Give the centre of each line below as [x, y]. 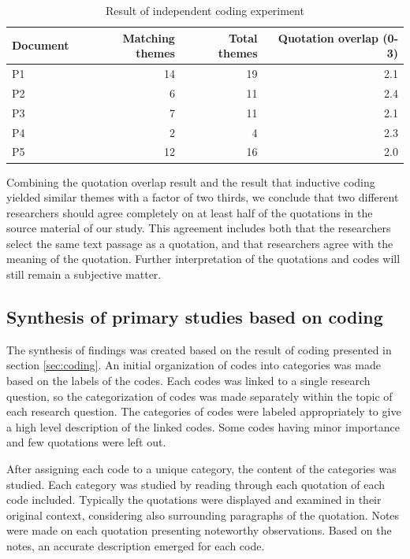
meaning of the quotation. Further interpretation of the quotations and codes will [203, 259]
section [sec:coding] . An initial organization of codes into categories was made [194, 365]
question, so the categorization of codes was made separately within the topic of [199, 396]
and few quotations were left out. [86, 442]
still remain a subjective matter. [84, 274]
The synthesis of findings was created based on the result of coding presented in [199, 349]
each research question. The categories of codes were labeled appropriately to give [204, 411]
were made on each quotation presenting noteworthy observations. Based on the [199, 530]
